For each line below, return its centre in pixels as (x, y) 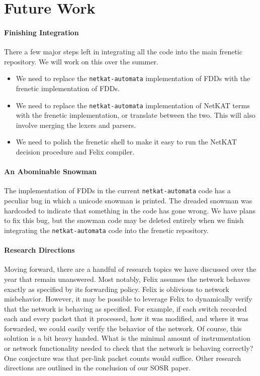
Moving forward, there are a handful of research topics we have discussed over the (130, 269)
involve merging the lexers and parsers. (76, 125)
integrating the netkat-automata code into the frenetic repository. (106, 230)
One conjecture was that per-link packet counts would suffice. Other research (123, 358)
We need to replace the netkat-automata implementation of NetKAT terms (133, 105)
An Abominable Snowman (51, 171)
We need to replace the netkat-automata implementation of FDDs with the (133, 78)
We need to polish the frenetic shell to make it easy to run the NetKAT (126, 142)
